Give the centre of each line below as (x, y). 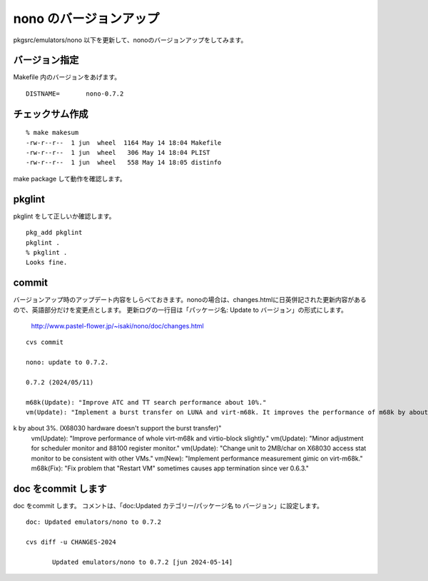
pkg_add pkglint (54, 233)
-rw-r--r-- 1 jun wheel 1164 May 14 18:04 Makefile (124, 142)
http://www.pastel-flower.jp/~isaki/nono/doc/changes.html (117, 325)
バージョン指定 (46, 60)
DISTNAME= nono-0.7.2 (75, 94)
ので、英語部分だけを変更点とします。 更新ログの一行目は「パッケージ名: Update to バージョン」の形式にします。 (180, 310)
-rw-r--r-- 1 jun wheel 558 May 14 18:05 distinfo (124, 163)
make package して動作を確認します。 (70, 178)
